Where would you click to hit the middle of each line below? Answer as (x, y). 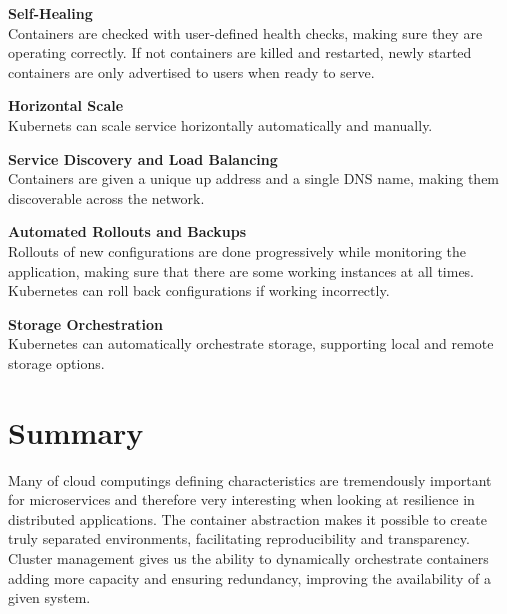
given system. (49, 597)
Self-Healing (50, 13)
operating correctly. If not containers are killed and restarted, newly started (240, 52)
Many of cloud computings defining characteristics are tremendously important (250, 479)
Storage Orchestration (86, 323)
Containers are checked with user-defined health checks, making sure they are (245, 32)
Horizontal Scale (66, 105)
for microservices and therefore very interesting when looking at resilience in (241, 499)
